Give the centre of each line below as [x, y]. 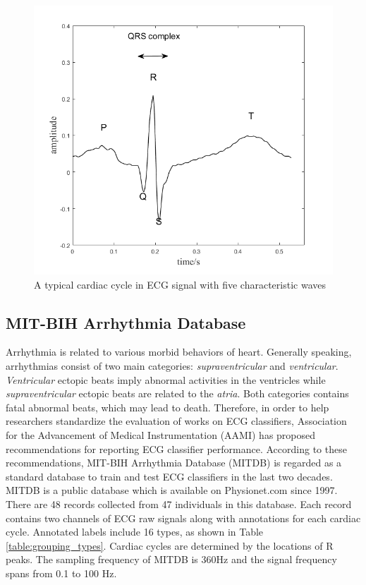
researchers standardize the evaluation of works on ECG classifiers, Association [176, 421]
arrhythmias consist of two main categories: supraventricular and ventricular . [172, 366]
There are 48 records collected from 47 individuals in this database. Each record [179, 504]
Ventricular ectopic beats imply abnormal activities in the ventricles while [166, 379]
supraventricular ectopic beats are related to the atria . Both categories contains [177, 393]
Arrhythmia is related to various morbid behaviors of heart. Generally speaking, [179, 352]
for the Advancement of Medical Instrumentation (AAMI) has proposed [161, 435]
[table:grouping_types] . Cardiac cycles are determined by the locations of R [170, 545]
